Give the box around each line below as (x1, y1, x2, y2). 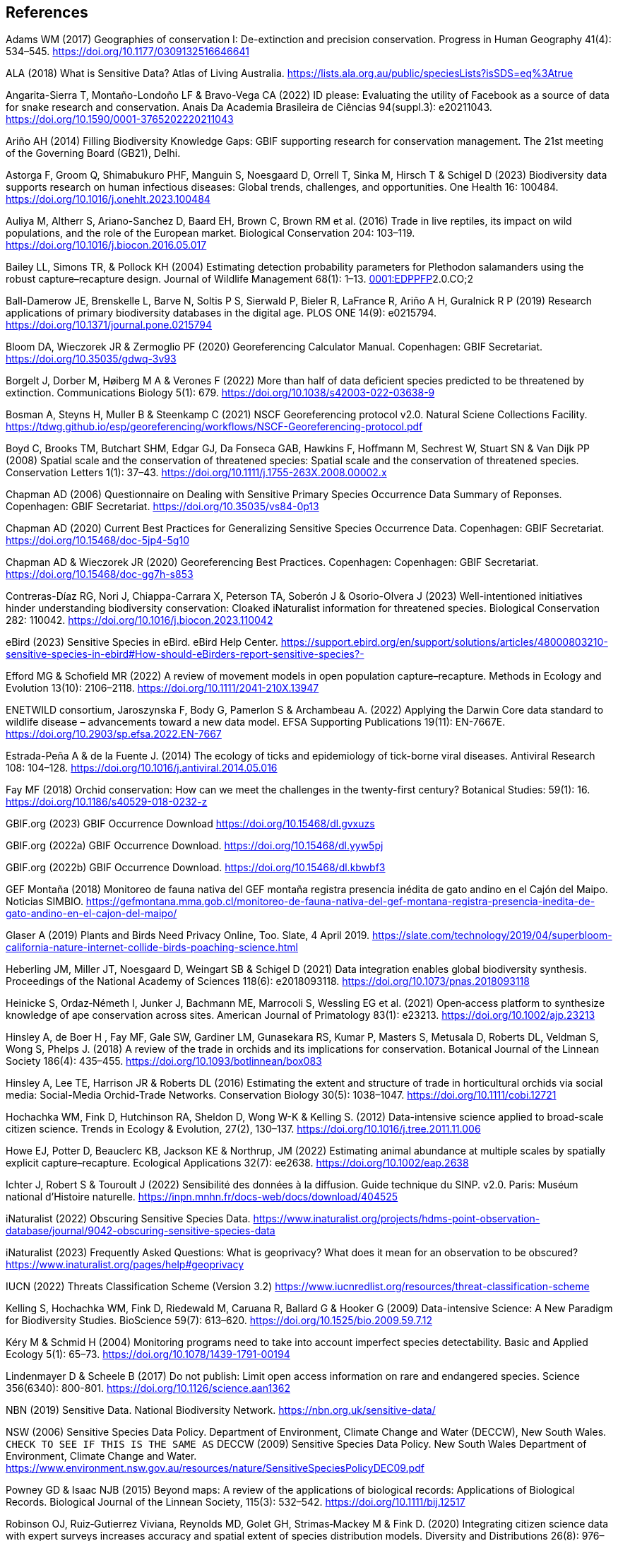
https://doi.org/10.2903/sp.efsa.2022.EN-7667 (6, 728, 222, 740)
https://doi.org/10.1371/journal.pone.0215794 (6, 319, 213, 331)
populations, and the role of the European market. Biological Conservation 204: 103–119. (6, 227, 415, 240)
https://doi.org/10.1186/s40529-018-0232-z (6, 796, 208, 808)
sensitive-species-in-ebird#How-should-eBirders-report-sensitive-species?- (6, 648, 364, 661)
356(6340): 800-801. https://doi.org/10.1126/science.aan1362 (6, 1382, 290, 1395)
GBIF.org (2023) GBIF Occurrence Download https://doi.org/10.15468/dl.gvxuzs (6, 817, 375, 830)
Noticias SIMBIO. (6, 895, 83, 908)
